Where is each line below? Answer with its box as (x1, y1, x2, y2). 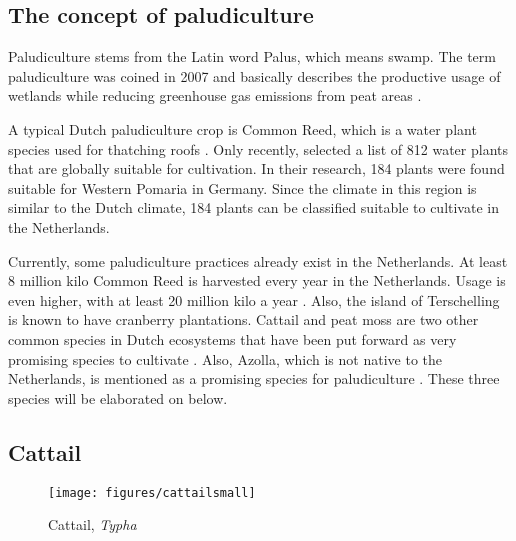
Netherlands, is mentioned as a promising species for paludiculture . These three (8, 368, 500, 389)
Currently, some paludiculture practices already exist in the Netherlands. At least (8, 250, 508, 271)
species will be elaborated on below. (8, 387, 228, 408)
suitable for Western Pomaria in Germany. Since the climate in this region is (8, 177, 477, 198)
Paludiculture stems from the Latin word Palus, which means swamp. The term (8, 46, 496, 67)
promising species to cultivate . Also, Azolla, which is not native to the (8, 348, 442, 369)
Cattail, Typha (48, 514, 137, 535)
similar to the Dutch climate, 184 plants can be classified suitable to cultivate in (8, 197, 499, 218)
